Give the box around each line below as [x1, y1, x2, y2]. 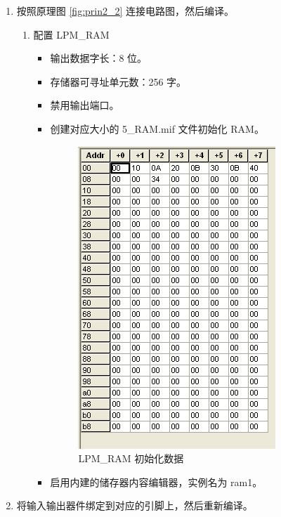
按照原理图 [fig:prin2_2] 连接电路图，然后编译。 [16, 4, 235, 18]
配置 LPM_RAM [33, 27, 110, 41]
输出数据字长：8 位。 [50, 51, 148, 65]
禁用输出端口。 [50, 98, 119, 112]
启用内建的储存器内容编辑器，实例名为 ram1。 [50, 474, 263, 489]
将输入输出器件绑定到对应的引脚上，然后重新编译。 [16, 498, 253, 513]
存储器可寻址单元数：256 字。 [50, 74, 187, 89]
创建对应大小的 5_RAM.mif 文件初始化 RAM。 [50, 121, 264, 136]
